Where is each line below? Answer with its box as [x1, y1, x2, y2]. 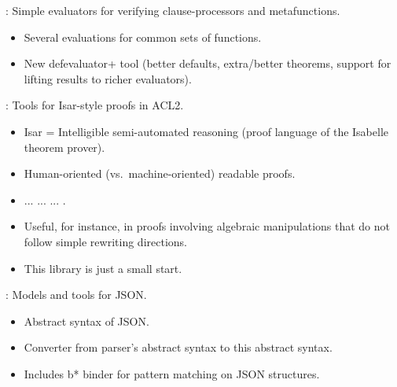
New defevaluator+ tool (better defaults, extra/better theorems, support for [24, 55, 391, 72]
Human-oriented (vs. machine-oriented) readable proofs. [24, 165, 296, 182]
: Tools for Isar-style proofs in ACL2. [6, 97, 184, 113]
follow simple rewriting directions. [24, 233, 187, 249]
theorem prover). [24, 138, 105, 155]
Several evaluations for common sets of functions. [24, 28, 262, 45]
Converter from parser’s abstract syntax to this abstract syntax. [24, 339, 333, 356]
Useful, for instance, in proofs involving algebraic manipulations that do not [24, 218, 391, 234]
